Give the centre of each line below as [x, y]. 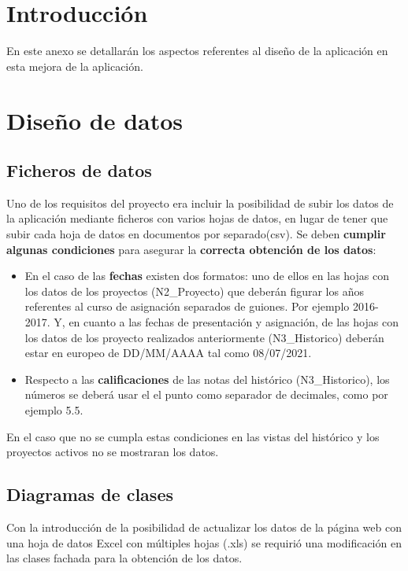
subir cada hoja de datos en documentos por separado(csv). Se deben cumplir [196, 234]
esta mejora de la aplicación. [75, 66]
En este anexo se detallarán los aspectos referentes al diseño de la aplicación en [197, 51]
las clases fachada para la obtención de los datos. [124, 558]
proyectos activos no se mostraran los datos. [113, 452]
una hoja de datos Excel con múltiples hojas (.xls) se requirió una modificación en [204, 542]
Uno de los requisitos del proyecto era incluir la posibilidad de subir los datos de [200, 203]
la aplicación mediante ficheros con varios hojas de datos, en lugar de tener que [197, 218]
